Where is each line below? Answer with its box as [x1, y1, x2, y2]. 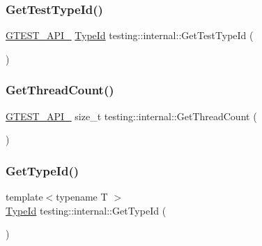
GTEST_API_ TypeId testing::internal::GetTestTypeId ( [6, 28, 254, 43]
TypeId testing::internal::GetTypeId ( [6, 203, 167, 217]
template [6, 189, 43, 204]
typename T [56, 189, 108, 204]
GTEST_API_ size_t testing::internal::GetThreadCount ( [6, 108, 257, 123]
